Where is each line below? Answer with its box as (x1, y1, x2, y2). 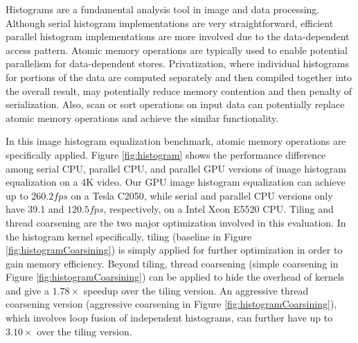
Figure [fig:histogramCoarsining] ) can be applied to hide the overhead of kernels (6, 270, 345, 284)
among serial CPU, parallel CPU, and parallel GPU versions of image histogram (6, 161, 346, 175)
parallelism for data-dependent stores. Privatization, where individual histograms (6, 56, 349, 71)
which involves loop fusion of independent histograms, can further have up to (6, 310, 333, 325)
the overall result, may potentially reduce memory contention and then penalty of (6, 83, 352, 98)
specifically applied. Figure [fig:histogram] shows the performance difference (6, 147, 326, 161)
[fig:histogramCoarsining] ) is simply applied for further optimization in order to (6, 243, 343, 257)
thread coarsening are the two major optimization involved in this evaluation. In (6, 215, 346, 229)
